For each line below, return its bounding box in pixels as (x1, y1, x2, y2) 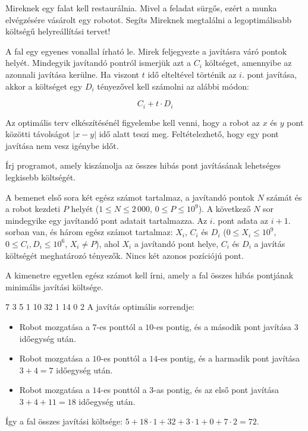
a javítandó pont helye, (134, 237, 219, 249)
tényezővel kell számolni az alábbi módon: (97, 80, 249, 92)
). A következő (198, 202, 251, 215)
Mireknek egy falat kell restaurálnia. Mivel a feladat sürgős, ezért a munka (5, 2, 277, 14)
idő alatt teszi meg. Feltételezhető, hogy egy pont (99, 128, 279, 140)
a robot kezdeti (5, 202, 61, 215)
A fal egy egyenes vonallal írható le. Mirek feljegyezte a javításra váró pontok (5, 45, 287, 57)
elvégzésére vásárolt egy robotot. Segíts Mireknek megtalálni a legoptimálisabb (5, 13, 292, 26)
